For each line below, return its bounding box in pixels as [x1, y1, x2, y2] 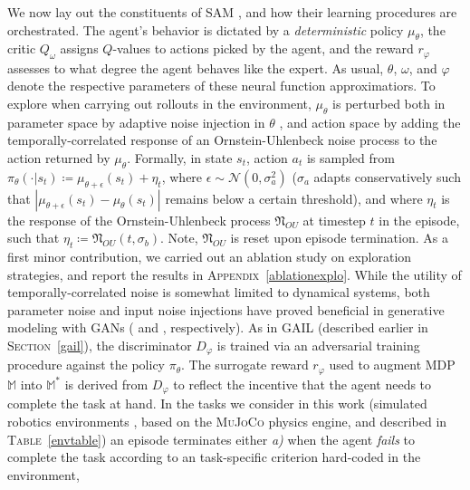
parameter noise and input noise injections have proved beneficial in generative [7, 300, 445, 319]
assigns [60, 39, 99, 58]
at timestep [302, 210, 366, 229]
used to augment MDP [329, 355, 456, 374]
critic [7, 39, 36, 58]
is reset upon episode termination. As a [230, 228, 448, 247]
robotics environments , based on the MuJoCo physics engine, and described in [7, 411, 447, 430]
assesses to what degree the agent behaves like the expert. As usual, [7, 58, 384, 77]
